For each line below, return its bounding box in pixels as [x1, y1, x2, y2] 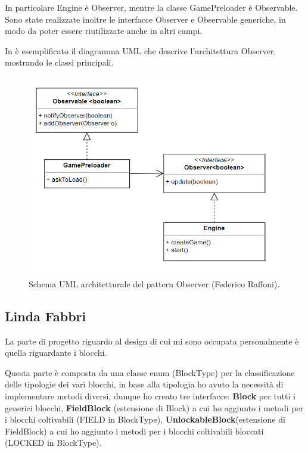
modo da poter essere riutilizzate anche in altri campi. [5, 24, 203, 37]
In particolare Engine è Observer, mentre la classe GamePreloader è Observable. [5, 1, 298, 13]
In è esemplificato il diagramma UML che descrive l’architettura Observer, [5, 44, 276, 57]
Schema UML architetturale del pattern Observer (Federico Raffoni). [29, 277, 280, 290]
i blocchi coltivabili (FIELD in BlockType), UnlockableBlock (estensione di [5, 413, 285, 426]
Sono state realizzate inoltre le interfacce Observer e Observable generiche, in [5, 13, 286, 25]
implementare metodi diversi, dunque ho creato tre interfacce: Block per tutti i [5, 390, 295, 402]
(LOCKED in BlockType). [5, 436, 102, 449]
